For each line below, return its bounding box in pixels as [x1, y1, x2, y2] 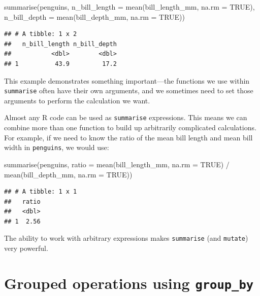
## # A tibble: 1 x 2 [4, 30, 77, 38]
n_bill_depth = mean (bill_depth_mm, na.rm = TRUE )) [4, 11, 185, 22]
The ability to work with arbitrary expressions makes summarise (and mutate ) [4, 233, 248, 243]
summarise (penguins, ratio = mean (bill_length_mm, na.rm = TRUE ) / [4, 159, 230, 169]
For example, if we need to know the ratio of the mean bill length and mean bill [4, 132, 253, 142]
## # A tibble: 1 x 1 [4, 188, 77, 196]
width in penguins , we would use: [4, 142, 109, 153]
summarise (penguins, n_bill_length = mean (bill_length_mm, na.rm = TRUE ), [4, 2, 255, 12]
